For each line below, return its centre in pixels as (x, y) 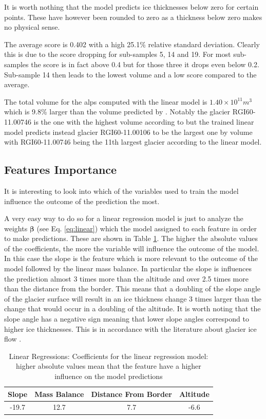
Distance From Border (131, 394)
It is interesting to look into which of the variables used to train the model (121, 191)
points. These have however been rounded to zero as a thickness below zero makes (133, 17)
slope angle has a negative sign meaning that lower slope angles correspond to (127, 319)
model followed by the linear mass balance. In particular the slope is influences (128, 268)
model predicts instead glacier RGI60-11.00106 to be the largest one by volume (128, 132)
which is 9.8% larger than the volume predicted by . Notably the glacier (117, 112)
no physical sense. (32, 27)
